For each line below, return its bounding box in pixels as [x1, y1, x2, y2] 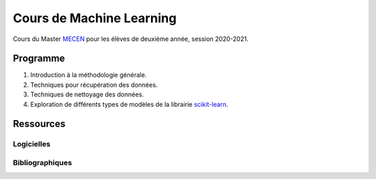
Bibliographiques [13, 157, 72, 167]
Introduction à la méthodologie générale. [30, 71, 147, 79]
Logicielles [13, 139, 51, 149]
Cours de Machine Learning [13, 10, 177, 26]
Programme [13, 53, 65, 65]
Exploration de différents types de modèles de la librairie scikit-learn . [30, 100, 228, 108]
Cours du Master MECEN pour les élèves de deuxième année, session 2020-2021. [13, 35, 249, 43]
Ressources [13, 118, 66, 130]
